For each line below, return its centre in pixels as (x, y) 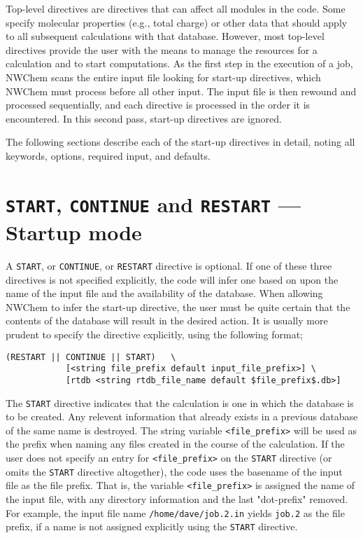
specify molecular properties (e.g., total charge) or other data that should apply (177, 22)
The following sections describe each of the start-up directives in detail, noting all (180, 142)
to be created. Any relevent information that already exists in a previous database (182, 416)
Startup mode (74, 232)
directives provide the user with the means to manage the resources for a (162, 49)
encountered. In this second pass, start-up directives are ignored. (144, 118)
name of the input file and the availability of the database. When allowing (164, 293)
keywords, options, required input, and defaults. (108, 155)
